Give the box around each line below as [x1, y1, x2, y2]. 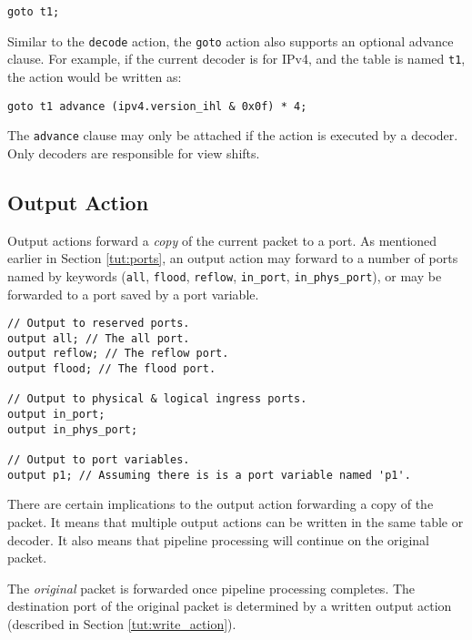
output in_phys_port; [7, 422, 138, 436]
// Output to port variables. [7, 453, 190, 467]
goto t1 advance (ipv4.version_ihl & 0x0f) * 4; [7, 99, 307, 113]
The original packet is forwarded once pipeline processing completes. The [7, 578, 416, 597]
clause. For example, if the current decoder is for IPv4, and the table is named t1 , [7, 49, 466, 68]
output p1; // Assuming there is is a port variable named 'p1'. [7, 468, 411, 482]
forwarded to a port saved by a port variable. [7, 284, 259, 303]
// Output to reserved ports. [7, 317, 190, 330]
